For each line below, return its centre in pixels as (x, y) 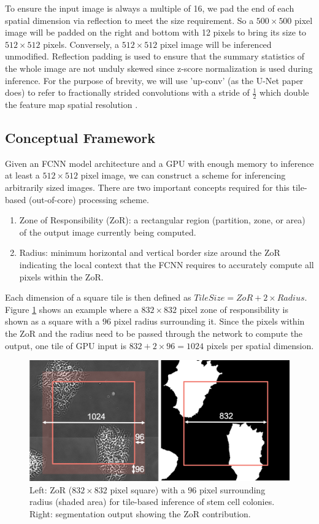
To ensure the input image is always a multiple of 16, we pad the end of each (150, 8)
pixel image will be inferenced (216, 44)
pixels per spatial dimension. (260, 345)
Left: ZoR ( (51, 489)
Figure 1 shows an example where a (72, 309)
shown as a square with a (52, 321)
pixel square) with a (148, 489)
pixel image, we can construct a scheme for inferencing (183, 175)
